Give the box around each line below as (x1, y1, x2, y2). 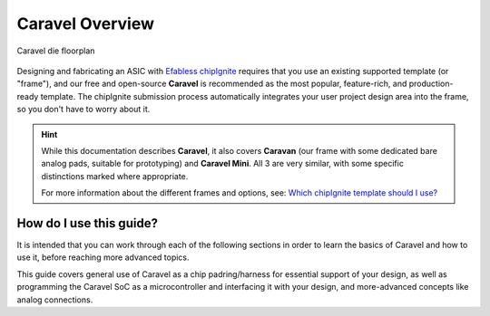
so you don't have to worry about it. (16, 104, 151, 115)
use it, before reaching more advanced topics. (16, 252, 190, 263)
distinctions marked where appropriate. (41, 170, 189, 181)
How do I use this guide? (16, 215, 159, 231)
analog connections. (16, 294, 93, 305)
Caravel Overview (16, 14, 154, 34)
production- (408, 78, 454, 90)
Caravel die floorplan (16, 45, 95, 56)
